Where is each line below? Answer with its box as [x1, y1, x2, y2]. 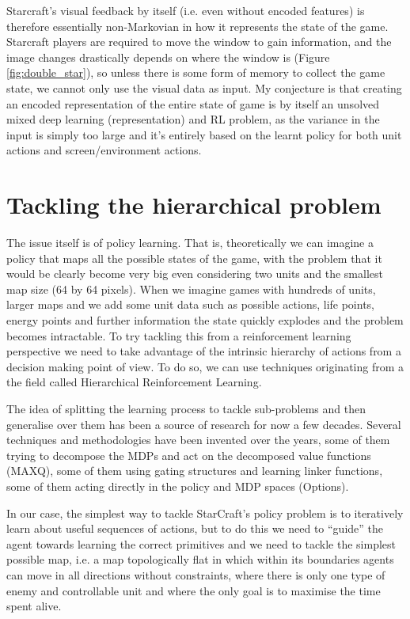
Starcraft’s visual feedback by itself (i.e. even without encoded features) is [6, 2, 365, 18]
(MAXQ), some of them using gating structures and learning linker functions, [6, 462, 383, 479]
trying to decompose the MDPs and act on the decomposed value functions [6, 446, 371, 463]
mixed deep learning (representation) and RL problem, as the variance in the [6, 111, 380, 127]
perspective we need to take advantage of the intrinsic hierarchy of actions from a [6, 343, 401, 359]
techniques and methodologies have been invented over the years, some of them [6, 431, 390, 448]
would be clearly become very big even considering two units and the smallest [6, 265, 383, 282]
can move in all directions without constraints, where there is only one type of [6, 566, 385, 583]
